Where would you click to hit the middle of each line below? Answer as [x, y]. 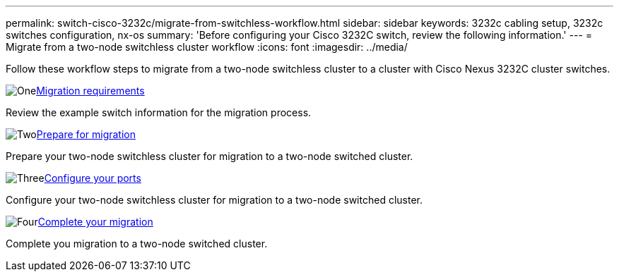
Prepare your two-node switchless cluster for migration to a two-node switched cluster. [210, 156]
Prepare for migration [86, 134]
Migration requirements [90, 91]
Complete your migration [95, 222]
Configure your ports [93, 178]
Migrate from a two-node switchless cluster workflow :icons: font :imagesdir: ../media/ [207, 47]
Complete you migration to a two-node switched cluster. [137, 244]
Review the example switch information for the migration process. [159, 112]
